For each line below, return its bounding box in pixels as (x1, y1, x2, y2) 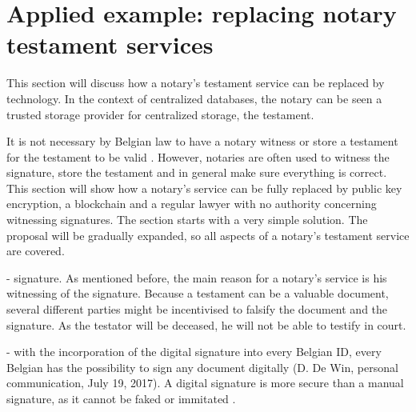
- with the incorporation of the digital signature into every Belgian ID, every (6, 343, 382, 360)
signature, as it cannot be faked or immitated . (6, 390, 236, 406)
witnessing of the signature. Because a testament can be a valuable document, (6, 285, 389, 302)
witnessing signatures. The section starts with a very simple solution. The (6, 211, 368, 228)
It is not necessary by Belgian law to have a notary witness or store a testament (6, 133, 398, 150)
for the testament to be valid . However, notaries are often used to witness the (6, 148, 390, 165)
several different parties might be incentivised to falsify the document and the (6, 301, 388, 318)
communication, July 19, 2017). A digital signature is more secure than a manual (6, 374, 404, 391)
